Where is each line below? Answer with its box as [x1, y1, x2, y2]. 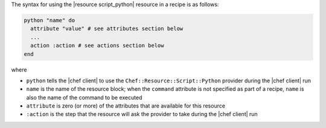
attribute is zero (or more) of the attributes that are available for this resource [26, 102, 226, 109]
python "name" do [24, 17, 75, 23]
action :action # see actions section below [30, 42, 164, 49]
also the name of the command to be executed [26, 94, 142, 101]
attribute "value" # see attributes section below [30, 25, 184, 32]
